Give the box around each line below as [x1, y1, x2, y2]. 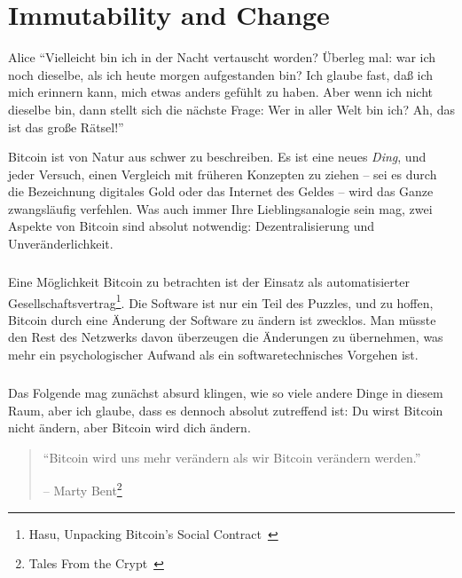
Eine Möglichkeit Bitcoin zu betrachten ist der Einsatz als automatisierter [8, 273, 410, 291]
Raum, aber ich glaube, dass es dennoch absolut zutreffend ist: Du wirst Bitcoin [8, 400, 443, 419]
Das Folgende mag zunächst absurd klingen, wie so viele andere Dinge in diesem [8, 384, 443, 402]
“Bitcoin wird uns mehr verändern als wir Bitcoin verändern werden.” [43, 447, 421, 466]
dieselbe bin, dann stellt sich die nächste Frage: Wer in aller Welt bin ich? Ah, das [8, 99, 455, 118]
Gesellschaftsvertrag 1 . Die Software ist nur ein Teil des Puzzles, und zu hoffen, [8, 290, 434, 312]
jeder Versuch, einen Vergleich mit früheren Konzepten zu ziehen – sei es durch [8, 164, 437, 183]
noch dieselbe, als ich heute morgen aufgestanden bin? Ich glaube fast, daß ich [8, 65, 434, 83]
